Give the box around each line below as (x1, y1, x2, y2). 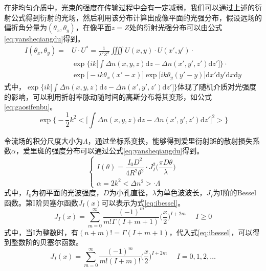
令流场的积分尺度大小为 (4, 135, 83, 146)
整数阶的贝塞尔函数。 (11, 237, 83, 247)
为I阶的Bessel (213, 187, 256, 198)
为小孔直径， (109, 187, 152, 198)
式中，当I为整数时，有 (4, 227, 79, 237)
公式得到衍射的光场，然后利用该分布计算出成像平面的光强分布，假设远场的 (11, 12, 262, 22)
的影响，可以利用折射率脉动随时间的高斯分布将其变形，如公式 (4, 91, 212, 102)
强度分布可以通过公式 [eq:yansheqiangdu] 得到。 (51, 145, 204, 156)
